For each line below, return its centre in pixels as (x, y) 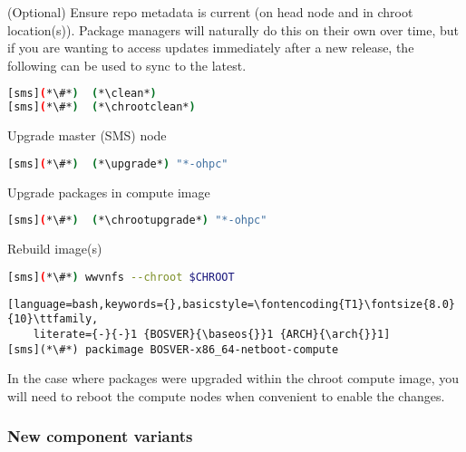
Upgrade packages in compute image (109, 192)
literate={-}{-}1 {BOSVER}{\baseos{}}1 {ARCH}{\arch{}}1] (212, 334)
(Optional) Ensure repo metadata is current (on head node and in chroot (210, 12)
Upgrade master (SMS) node (87, 135)
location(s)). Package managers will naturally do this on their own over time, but (233, 29)
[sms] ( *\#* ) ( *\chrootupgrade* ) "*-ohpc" (137, 221)
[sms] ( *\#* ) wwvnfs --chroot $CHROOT (121, 277)
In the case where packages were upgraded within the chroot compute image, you (233, 378)
